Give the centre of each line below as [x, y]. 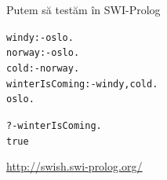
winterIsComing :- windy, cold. [82, 84]
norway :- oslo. [43, 53]
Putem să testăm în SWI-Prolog [83, 9]
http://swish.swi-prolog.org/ [74, 166]
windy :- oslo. [40, 37]
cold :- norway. [43, 68]
